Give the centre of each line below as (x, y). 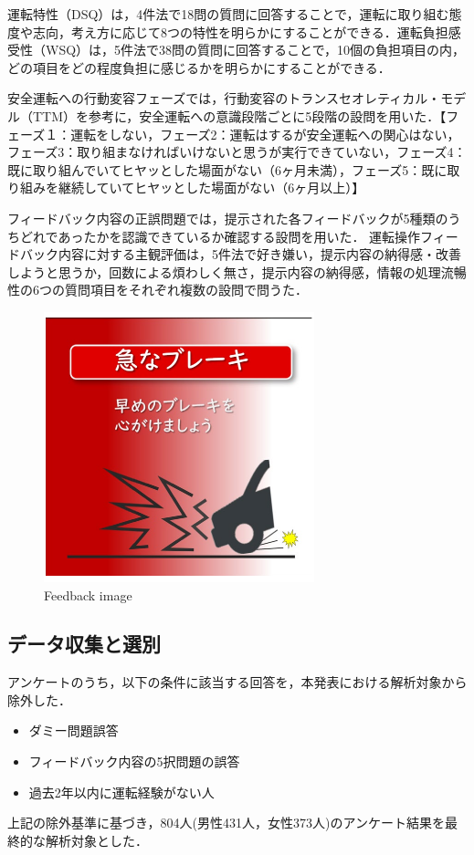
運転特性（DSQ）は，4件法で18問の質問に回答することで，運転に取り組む (228, 14)
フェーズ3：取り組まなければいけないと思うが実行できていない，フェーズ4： (237, 152)
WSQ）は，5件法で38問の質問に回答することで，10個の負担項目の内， (255, 50)
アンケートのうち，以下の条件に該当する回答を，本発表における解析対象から (237, 682)
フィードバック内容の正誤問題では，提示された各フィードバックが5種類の (228, 218)
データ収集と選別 (84, 644)
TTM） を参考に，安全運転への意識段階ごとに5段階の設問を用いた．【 (239, 115)
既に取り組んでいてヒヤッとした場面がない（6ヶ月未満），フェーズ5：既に (227, 169)
